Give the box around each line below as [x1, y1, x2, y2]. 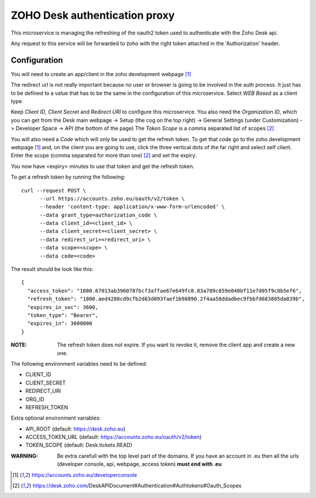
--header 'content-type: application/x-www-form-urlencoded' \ [39, 204, 225, 210]
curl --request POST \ [21, 187, 87, 194]
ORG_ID [25, 396, 44, 403]
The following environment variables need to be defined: [11, 360, 147, 367]
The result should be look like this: [11, 266, 94, 273]
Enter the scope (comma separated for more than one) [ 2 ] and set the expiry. [11, 152, 197, 159]
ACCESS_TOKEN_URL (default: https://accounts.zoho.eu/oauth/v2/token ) [25, 434, 202, 441]
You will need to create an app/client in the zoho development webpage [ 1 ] [11, 70, 191, 77]
